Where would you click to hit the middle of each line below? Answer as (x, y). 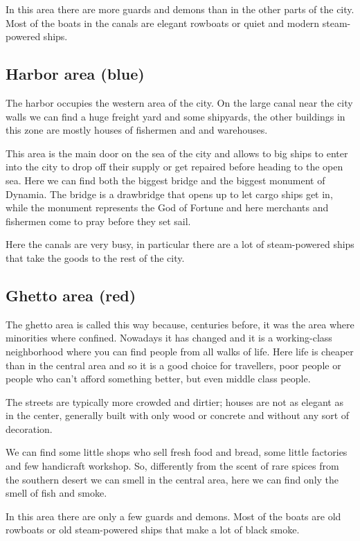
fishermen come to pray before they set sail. (98, 221)
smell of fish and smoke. (56, 493)
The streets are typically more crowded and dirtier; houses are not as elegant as (174, 401)
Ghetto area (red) (71, 295)
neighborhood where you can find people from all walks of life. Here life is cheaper (180, 351)
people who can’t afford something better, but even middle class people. (158, 379)
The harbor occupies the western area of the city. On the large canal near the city (179, 102)
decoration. (29, 428)
